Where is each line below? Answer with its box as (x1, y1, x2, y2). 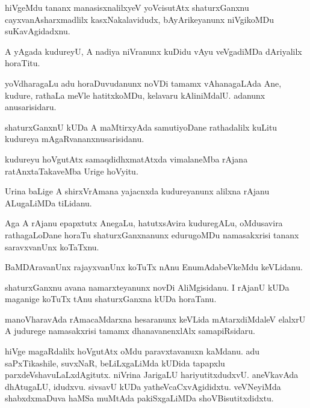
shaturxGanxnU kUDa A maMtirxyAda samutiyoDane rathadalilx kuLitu (5, 120, 277, 133)
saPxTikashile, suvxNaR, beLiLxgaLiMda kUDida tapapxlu (5, 356, 225, 369)
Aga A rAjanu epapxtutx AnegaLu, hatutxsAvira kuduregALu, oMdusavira (5, 217, 283, 229)
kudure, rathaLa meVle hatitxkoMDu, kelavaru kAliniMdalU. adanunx (5, 88, 265, 101)
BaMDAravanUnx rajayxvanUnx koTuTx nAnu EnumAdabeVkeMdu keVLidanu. (5, 261, 303, 273)
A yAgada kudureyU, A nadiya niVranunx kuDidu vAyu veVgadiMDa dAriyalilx (5, 45, 302, 57)
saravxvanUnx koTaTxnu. (5, 240, 99, 253)
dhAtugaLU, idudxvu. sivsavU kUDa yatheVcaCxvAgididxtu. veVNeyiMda (5, 380, 281, 392)
